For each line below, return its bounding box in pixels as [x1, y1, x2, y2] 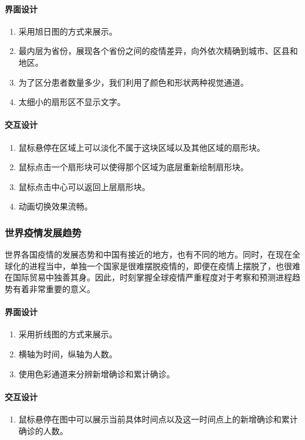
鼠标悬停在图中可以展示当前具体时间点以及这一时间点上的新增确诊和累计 [18, 412, 298, 425]
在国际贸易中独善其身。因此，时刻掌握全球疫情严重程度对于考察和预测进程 [5, 271, 292, 283]
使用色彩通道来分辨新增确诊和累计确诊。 [18, 367, 175, 380]
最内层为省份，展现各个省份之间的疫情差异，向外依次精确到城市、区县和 [18, 45, 298, 57]
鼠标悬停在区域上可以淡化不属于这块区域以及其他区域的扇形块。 [18, 141, 265, 153]
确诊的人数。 [18, 424, 68, 436]
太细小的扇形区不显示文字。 [18, 96, 126, 108]
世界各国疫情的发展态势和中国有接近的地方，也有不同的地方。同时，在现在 [5, 248, 292, 260]
